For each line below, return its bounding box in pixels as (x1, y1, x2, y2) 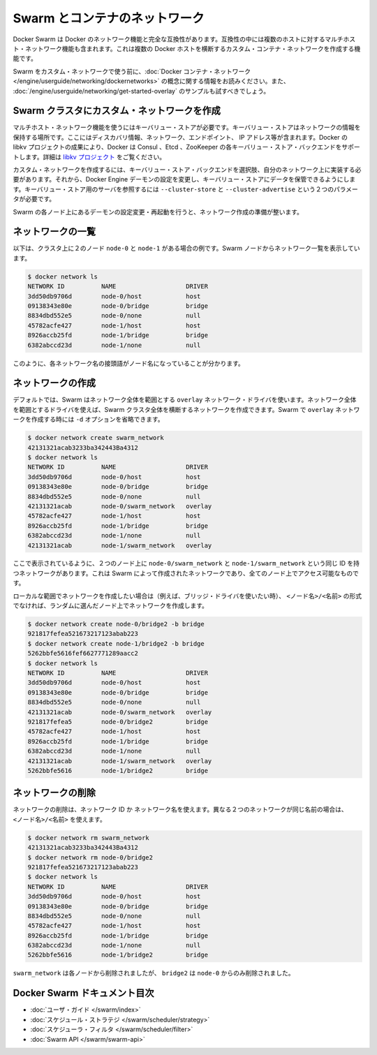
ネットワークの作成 (13, 377, 96, 389)
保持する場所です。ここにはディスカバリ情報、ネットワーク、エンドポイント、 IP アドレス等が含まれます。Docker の (13, 133, 348, 141)
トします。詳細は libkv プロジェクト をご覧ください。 (13, 152, 166, 161)
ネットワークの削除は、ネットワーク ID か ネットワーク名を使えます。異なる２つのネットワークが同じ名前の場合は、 (13, 805, 348, 813)
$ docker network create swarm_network (27, 434, 164, 442)
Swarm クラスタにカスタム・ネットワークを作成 (13, 105, 221, 117)
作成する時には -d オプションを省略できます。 (31, 415, 164, 424)
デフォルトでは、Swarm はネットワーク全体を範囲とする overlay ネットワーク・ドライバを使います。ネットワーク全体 (13, 395, 357, 404)
